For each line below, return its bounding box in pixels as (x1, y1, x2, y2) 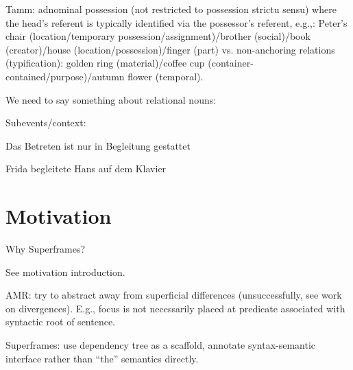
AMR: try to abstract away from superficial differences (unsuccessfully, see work (5, 288, 342, 302)
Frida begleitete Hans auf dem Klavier (5, 161, 167, 176)
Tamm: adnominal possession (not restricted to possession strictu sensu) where (5, 2, 337, 16)
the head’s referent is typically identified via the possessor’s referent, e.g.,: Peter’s (5, 15, 348, 30)
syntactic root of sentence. (5, 314, 116, 329)
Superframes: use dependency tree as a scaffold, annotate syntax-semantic (5, 338, 316, 352)
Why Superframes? (5, 242, 86, 256)
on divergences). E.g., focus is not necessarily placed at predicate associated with (5, 301, 345, 315)
